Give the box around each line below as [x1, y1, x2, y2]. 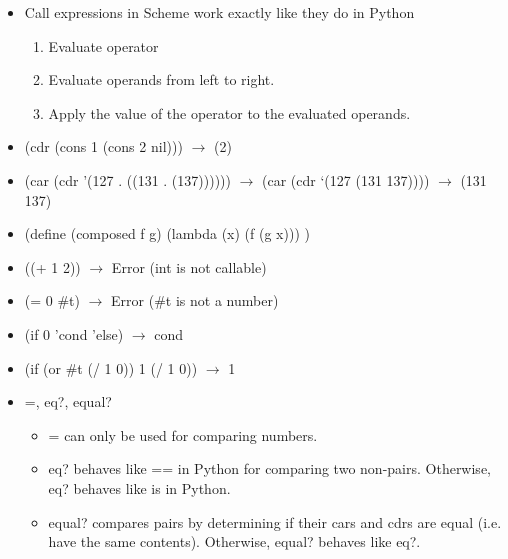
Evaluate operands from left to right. [48, 69, 275, 90]
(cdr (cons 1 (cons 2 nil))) [24, 136, 183, 157]
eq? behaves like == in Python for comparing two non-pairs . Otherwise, [48, 458, 491, 479]
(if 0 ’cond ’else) [24, 323, 124, 344]
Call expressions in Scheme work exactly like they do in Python [24, 2, 415, 22]
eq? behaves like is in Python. [48, 477, 231, 498]
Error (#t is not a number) [111, 290, 279, 311]
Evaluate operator [48, 35, 159, 56]
